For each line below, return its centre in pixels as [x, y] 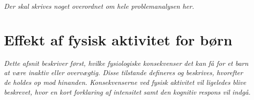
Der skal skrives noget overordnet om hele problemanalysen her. [99, 6]
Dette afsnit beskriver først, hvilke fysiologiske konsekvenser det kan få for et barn [126, 63]
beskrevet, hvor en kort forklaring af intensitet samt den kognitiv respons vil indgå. [127, 91]
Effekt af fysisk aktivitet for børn [118, 39]
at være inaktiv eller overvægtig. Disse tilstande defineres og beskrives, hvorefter [124, 72]
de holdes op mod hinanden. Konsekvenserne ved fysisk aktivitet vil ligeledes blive [125, 82]
